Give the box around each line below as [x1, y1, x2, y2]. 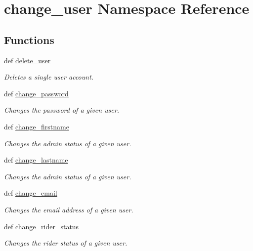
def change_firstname [4, 121, 69, 131]
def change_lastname [4, 155, 68, 165]
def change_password [4, 88, 69, 98]
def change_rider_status [4, 221, 79, 231]
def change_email [4, 188, 57, 198]
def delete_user [4, 55, 51, 65]
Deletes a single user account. [4, 72, 94, 82]
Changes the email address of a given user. [4, 204, 133, 214]
